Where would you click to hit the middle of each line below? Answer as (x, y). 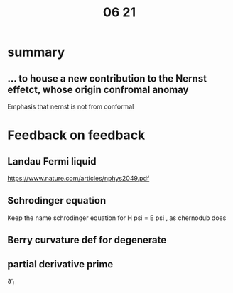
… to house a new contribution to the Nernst (107, 78)
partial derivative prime (60, 264)
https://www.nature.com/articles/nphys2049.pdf (78, 178)
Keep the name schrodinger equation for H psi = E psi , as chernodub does (117, 218)
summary (36, 52)
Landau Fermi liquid (52, 161)
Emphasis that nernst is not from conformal (71, 106)
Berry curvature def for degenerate (87, 240)
